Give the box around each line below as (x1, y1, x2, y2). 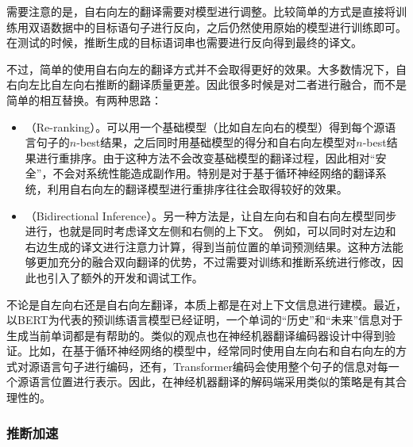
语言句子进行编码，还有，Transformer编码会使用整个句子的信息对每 (39, 357, 388, 374)
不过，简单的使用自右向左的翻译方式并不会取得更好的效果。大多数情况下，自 (6, 60, 407, 77)
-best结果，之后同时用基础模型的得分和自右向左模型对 (76, 134, 357, 151)
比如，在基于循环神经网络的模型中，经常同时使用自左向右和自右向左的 (28, 342, 396, 359)
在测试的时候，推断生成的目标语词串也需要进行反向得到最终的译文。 (6, 34, 362, 51)
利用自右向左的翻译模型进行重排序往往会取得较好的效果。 (47, 180, 348, 197)
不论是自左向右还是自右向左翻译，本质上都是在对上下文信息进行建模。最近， (6, 296, 407, 312)
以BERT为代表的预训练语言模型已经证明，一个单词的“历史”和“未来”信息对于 (6, 311, 403, 328)
